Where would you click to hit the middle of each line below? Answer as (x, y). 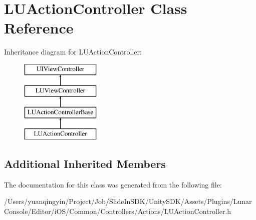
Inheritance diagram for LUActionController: (73, 52)
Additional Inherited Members (85, 164)
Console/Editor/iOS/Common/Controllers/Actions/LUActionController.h (118, 211)
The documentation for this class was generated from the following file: (113, 184)
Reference (39, 28)
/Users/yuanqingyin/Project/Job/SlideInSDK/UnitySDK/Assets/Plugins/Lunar (128, 201)
